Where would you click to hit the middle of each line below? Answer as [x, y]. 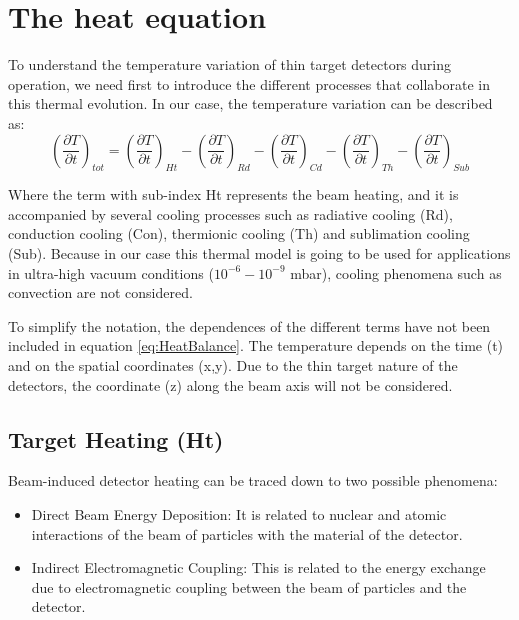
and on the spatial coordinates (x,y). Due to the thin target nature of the [233, 365]
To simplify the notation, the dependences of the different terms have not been [249, 325]
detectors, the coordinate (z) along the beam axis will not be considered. [230, 384]
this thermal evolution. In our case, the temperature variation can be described [250, 103]
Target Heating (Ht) [116, 438]
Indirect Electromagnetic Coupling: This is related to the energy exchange [258, 567]
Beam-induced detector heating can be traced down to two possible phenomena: [253, 480]
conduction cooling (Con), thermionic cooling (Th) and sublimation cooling [239, 233]
